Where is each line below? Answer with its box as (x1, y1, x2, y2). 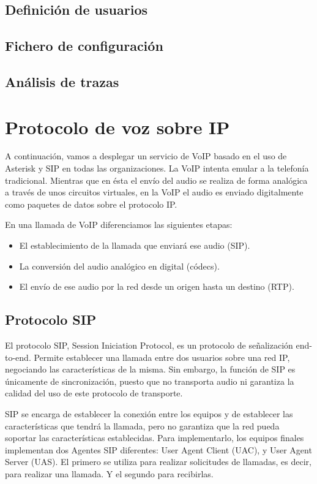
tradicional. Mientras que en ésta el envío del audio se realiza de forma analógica (5, 173, 308, 186)
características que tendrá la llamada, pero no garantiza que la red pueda (5, 419, 280, 432)
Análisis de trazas (5, 72, 119, 91)
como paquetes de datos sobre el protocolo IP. (5, 197, 177, 210)
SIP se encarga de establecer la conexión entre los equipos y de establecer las (5, 407, 293, 420)
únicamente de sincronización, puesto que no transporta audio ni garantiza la (5, 374, 294, 387)
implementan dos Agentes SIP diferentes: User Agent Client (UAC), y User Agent (5, 443, 312, 456)
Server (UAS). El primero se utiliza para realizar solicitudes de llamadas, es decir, (5, 455, 311, 468)
